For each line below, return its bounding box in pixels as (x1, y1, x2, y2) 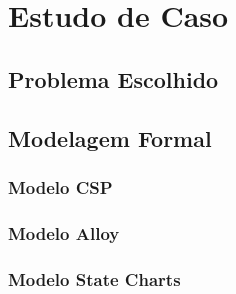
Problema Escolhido (8, 63, 219, 94)
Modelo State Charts (8, 266, 181, 291)
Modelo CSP (8, 174, 113, 199)
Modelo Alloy (8, 220, 120, 245)
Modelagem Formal (8, 122, 212, 153)
